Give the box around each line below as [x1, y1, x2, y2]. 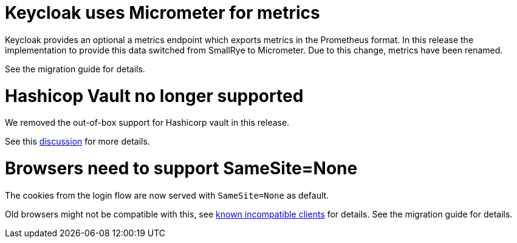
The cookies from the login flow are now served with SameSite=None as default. [5, 190, 329, 200]
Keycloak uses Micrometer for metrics [5, 2, 320, 23]
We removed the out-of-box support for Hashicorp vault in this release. [5, 117, 290, 128]
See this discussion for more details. [5, 136, 150, 147]
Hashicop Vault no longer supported [5, 85, 304, 106]
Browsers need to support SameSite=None [5, 158, 358, 179]
